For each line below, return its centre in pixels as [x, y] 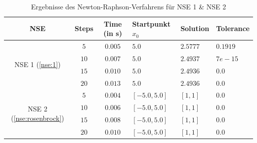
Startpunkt [151, 23]
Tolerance [233, 28]
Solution [195, 28]
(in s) [113, 33]
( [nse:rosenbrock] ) [38, 118]
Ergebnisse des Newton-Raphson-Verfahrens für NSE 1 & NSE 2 [128, 6]
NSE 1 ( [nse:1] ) [38, 64]
